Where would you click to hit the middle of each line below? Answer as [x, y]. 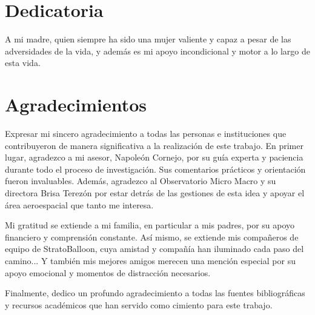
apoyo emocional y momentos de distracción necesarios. [108, 272]
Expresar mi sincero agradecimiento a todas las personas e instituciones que [146, 134]
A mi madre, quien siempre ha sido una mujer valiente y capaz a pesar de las [148, 39]
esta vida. [23, 63]
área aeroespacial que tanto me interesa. [79, 204]
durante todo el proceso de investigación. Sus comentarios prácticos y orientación [155, 169]
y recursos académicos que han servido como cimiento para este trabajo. [139, 304]
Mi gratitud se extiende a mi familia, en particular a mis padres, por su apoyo [150, 225]
